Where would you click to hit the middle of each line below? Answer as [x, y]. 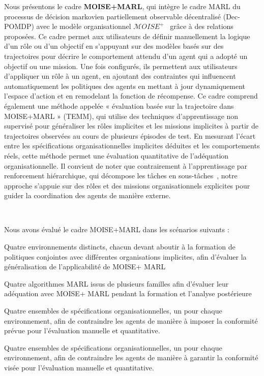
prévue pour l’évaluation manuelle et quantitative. [82, 331]
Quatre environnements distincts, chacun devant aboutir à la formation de [120, 247]
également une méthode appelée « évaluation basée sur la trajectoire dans [119, 105]
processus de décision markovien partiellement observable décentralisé [113, 16]
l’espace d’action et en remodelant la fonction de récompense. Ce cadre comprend [131, 96]
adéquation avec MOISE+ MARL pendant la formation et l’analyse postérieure [128, 293]
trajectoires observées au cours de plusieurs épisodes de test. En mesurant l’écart [130, 135]
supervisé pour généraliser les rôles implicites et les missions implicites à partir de [131, 126]
